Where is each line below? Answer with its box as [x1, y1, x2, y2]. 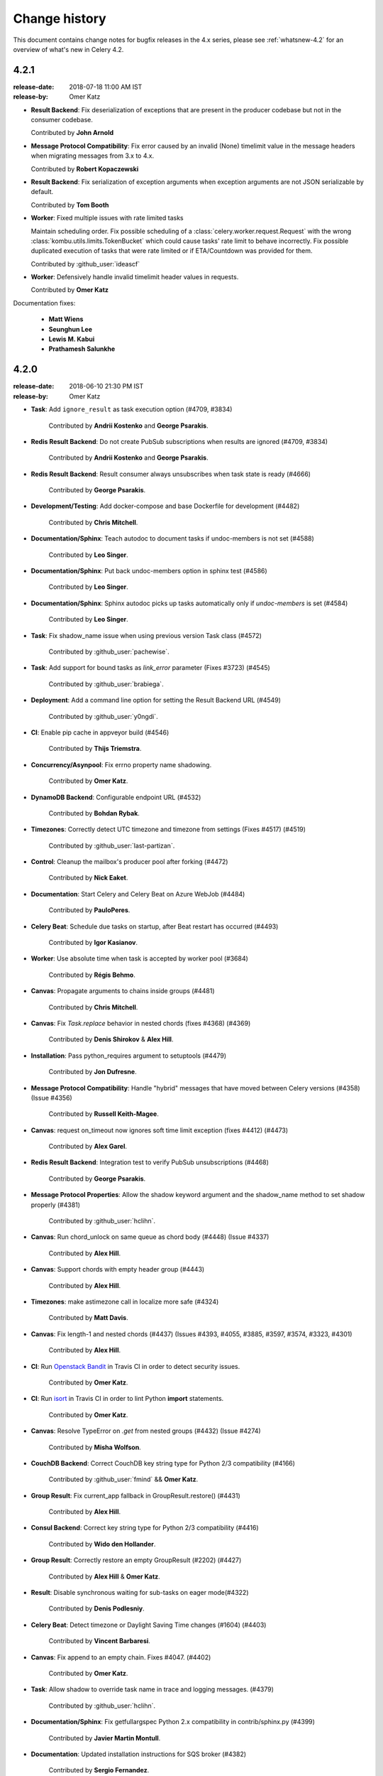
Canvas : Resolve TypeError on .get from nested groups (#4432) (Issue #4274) [30, 1426, 262, 1435]
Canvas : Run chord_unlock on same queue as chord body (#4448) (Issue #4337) [30, 1233, 270, 1241]
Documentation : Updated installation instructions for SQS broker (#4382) [30, 1750, 247, 1758]
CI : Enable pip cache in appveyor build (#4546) [30, 728, 170, 737]
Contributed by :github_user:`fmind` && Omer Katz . [48, 1475, 199, 1484]
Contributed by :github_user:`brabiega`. [48, 679, 164, 688]
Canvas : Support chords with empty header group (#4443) [30, 1265, 205, 1274]
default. [30, 188, 54, 196]
